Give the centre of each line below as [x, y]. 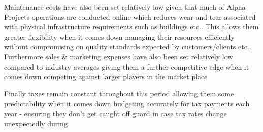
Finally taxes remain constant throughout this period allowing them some [119, 93]
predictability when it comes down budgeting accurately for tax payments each [127, 103]
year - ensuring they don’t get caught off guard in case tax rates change [116, 113]
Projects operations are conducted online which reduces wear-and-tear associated [130, 16]
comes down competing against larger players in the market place [106, 76]
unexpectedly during [36, 123]
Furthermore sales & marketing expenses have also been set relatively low [119, 56]
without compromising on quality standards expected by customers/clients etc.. [128, 46]
